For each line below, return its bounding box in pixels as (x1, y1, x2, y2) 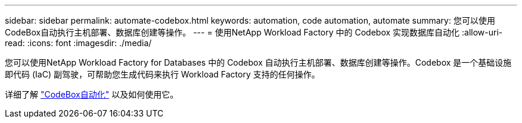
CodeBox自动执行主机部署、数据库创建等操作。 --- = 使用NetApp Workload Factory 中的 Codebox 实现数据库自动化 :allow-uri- (5, 27, 503, 37)
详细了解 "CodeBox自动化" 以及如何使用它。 (5, 89, 179, 99)
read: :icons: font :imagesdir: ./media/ (5, 38, 152, 48)
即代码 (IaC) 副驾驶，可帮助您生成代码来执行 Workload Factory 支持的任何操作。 (5, 69, 320, 79)
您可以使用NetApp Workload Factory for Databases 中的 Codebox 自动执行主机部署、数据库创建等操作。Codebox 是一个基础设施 (5, 57, 512, 67)
